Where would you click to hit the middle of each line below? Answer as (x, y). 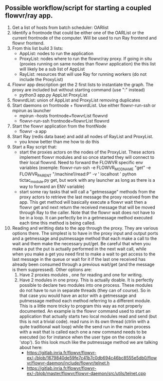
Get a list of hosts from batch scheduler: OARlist (60, 27)
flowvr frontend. (28, 43)
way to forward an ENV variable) (52, 187)
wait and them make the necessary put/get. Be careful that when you (81, 244)
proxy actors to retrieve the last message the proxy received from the (89, 197)
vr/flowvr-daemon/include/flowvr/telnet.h (68, 363)
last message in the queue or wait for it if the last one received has (79, 259)
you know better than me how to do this (59, 142)
